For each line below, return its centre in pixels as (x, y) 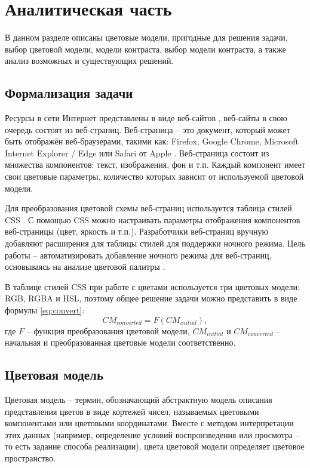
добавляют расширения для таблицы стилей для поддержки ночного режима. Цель (155, 243)
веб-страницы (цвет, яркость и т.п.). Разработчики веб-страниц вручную (137, 231)
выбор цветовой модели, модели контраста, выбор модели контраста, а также (145, 49)
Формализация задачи (69, 93)
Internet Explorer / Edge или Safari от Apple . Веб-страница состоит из (137, 153)
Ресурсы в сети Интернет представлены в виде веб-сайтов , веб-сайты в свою (146, 118)
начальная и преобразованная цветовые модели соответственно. (120, 342)
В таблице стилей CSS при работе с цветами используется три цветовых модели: (152, 286)
